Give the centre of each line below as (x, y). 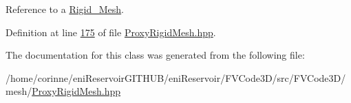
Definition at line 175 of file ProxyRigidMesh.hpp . (111, 32)
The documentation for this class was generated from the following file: (155, 55)
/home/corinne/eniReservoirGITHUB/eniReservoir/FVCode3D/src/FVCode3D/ (176, 77)
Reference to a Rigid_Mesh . (65, 9)
